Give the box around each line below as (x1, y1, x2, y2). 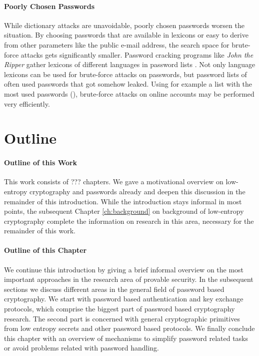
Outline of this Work (4, 157, 77, 168)
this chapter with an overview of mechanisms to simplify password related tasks (4, 332, 248, 343)
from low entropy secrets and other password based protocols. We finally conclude (4, 323, 255, 333)
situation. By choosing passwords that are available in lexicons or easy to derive (4, 30, 248, 40)
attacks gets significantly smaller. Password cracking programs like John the (20, 49, 253, 60)
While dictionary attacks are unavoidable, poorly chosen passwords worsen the (4, 20, 244, 30)
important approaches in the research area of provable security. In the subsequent (4, 274, 253, 284)
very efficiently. (4, 98, 50, 109)
